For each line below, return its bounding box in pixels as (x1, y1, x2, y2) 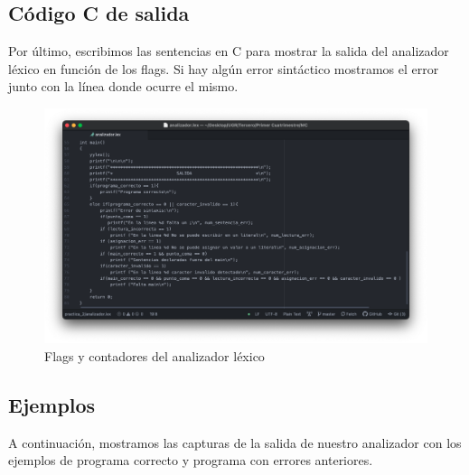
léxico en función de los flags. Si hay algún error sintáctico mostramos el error (8, 59, 439, 78)
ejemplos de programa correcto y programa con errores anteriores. (8, 451, 373, 470)
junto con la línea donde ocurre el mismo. (8, 77, 239, 96)
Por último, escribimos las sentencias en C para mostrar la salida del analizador (8, 42, 449, 61)
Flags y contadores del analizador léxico (44, 347, 265, 366)
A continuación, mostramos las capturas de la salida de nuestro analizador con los (8, 433, 462, 452)
